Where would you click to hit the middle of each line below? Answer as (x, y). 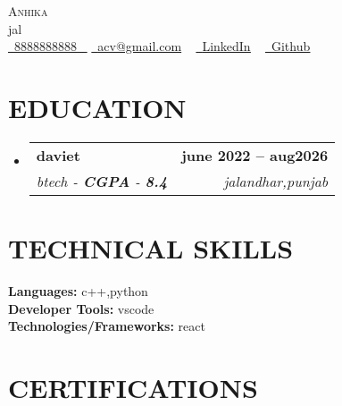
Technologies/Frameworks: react (107, 326)
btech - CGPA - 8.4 (102, 181)
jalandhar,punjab (276, 181)
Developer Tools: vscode (81, 308)
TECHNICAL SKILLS (151, 248)
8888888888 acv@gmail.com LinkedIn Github (163, 46)
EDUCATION (97, 107)
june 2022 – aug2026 (255, 155)
